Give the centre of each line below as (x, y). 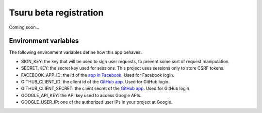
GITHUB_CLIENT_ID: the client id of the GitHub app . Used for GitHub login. (95, 82)
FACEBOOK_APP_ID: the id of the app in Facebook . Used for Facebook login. (98, 75)
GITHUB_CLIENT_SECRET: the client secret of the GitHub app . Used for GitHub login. (106, 89)
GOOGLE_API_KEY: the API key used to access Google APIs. (81, 95)
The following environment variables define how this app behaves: (75, 52)
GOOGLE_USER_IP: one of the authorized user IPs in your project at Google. (97, 102)
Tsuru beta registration (56, 13)
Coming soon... (24, 27)
